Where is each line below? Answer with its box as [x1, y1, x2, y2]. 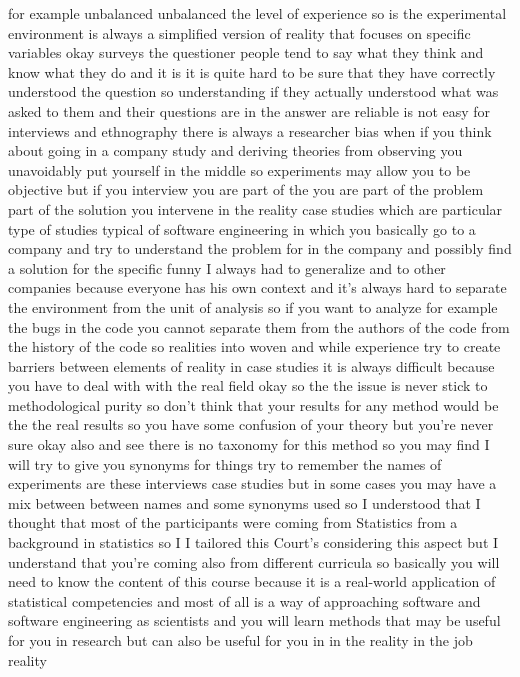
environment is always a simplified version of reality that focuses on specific [8, 22, 471, 43]
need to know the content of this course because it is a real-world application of [8, 571, 496, 592]
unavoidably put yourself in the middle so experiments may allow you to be [8, 159, 471, 180]
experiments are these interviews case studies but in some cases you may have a [8, 473, 497, 494]
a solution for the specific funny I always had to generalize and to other [8, 257, 446, 278]
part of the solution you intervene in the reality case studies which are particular [8, 198, 503, 219]
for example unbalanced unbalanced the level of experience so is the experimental [8, 3, 507, 23]
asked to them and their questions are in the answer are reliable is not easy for [8, 100, 491, 121]
